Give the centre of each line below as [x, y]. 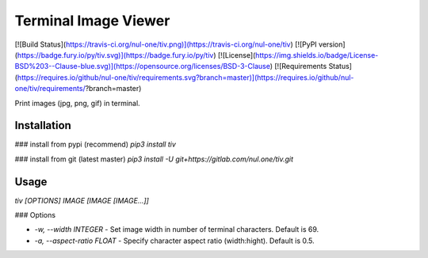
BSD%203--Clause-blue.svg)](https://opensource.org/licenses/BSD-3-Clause [143, 66]
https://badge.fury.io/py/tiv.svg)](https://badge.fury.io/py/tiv [115, 55]
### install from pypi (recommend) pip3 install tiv [95, 144]
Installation [43, 125]
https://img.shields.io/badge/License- [317, 55]
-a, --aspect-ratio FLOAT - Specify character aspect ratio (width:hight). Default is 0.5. [174, 241]
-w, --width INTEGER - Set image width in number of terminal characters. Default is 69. [177, 230]
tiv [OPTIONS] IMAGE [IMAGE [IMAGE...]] [82, 200]
